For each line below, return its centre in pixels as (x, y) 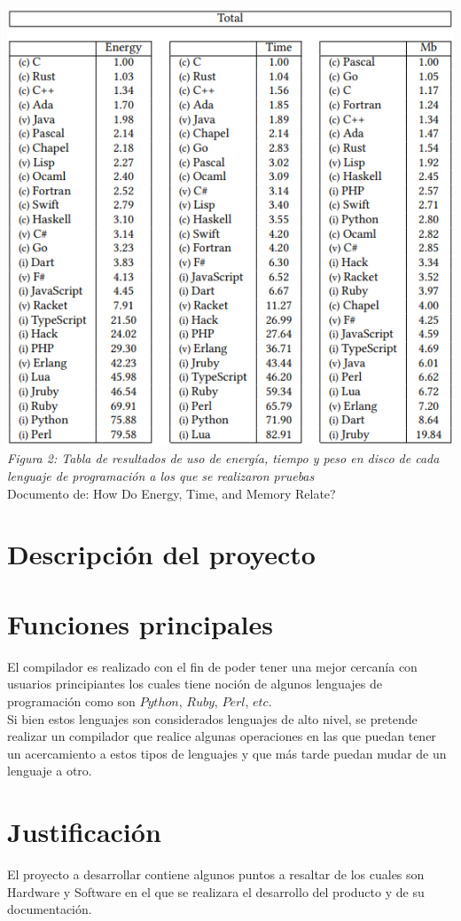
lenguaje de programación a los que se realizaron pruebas (161, 476)
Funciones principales (140, 623)
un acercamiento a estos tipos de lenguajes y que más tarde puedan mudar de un (227, 753)
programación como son (71, 701)
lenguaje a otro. (50, 771)
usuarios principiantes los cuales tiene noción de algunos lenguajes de (195, 684)
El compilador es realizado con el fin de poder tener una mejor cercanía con (212, 666)
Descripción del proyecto (161, 554)
